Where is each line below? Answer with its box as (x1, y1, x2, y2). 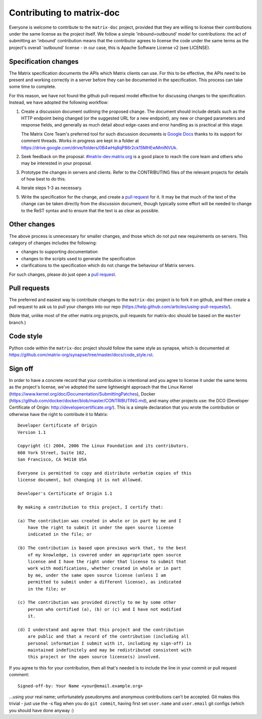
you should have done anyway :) (9, 707, 74, 713)
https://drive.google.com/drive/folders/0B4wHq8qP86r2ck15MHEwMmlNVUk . (21, 144, 178, 150)
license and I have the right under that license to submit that (27, 558, 187, 564)
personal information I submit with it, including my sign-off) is (27, 640, 192, 646)
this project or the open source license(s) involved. (27, 654, 161, 660)
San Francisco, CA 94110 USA (17, 457, 87, 462)
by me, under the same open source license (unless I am (27, 572, 166, 578)
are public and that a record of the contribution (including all (27, 634, 189, 639)
